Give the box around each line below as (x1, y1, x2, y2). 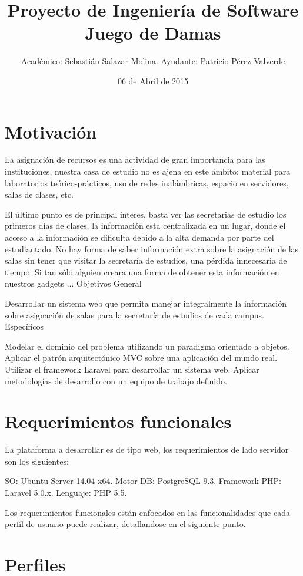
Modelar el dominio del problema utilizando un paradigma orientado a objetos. (5, 340, 289, 352)
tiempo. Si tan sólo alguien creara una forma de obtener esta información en (5, 265, 279, 278)
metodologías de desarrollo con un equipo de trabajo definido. (5, 374, 227, 387)
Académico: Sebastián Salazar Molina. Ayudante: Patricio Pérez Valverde (21, 55, 285, 67)
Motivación (5, 119, 97, 143)
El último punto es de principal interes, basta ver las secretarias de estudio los (5, 208, 287, 220)
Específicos (5, 320, 44, 333)
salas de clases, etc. (5, 188, 74, 200)
